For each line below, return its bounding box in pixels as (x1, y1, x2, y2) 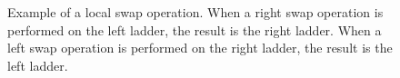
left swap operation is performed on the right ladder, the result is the (7, 38, 393, 57)
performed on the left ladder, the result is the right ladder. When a (7, 20, 382, 39)
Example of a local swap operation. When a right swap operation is (7, 3, 384, 21)
